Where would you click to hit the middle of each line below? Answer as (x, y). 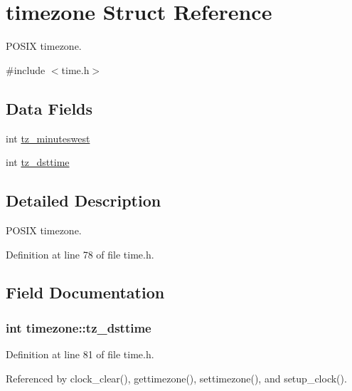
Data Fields (49, 108)
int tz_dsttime (38, 162)
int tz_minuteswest (48, 138)
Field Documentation (85, 292)
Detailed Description (84, 200)
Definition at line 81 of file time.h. (80, 354)
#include (26, 69)
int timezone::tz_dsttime (79, 327)
